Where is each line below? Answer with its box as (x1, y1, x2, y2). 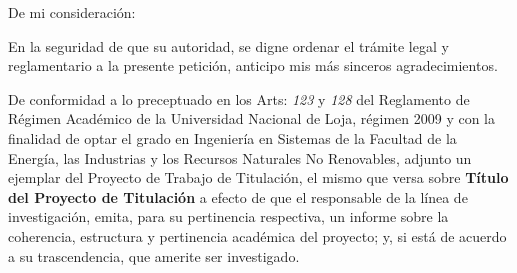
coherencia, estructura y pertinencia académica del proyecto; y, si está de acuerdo (8, 225, 507, 246)
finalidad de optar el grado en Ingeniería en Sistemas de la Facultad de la (8, 127, 457, 148)
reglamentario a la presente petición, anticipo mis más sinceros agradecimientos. (8, 55, 498, 76)
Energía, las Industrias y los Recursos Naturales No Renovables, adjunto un (8, 147, 472, 168)
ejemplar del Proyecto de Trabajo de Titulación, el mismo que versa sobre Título (8, 167, 509, 188)
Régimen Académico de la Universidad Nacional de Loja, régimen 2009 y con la (8, 108, 496, 129)
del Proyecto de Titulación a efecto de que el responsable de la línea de (8, 186, 468, 207)
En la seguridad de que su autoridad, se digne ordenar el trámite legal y (8, 35, 449, 56)
